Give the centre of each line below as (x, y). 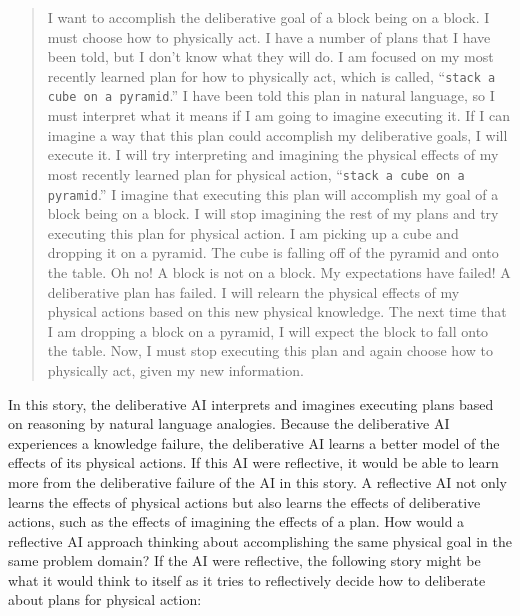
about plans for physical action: (105, 599)
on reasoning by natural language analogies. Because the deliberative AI (229, 423)
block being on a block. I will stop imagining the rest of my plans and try (273, 213)
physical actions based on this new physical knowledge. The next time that (277, 311)
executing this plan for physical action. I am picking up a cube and (253, 232)
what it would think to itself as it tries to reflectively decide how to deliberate (247, 579)
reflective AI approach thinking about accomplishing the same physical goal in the (260, 540)
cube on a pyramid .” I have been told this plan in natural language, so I (271, 95)
